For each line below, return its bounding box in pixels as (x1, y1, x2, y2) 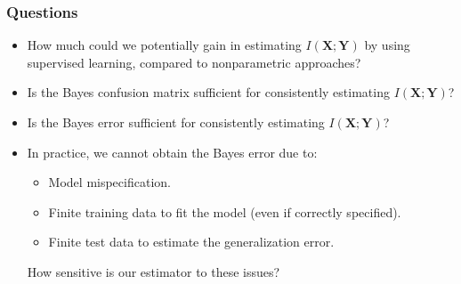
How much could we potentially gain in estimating (27, 36, 302, 54)
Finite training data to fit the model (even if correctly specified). (48, 202, 401, 221)
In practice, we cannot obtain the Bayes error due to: (27, 142, 318, 161)
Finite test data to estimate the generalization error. (48, 232, 335, 251)
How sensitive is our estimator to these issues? (27, 262, 280, 280)
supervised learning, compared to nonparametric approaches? (27, 53, 361, 71)
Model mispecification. (48, 173, 171, 191)
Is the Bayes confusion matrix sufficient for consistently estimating (27, 83, 390, 101)
